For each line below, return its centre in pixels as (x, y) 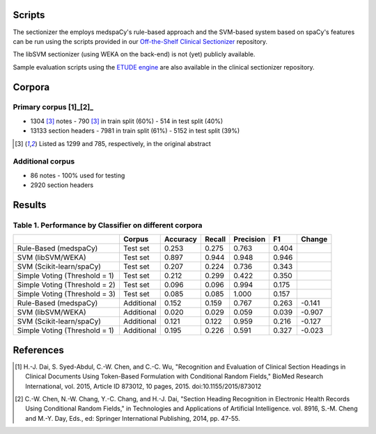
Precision (250, 239)
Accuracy (181, 239)
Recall (215, 239)
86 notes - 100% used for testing (78, 175)
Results (30, 205)
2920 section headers (62, 185)
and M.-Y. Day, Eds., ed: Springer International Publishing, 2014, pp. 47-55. (133, 418)
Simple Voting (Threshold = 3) (66, 294)
